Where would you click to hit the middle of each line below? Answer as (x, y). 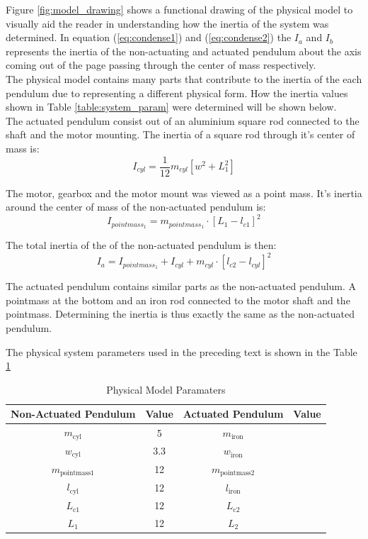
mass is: (23, 148)
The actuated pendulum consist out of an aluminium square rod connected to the (183, 120)
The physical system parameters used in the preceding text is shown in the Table (182, 351)
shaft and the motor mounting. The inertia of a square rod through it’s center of (180, 134)
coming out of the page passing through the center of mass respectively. (161, 65)
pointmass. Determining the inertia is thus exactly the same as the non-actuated (180, 314)
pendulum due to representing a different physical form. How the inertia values (177, 93)
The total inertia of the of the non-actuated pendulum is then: (141, 245)
